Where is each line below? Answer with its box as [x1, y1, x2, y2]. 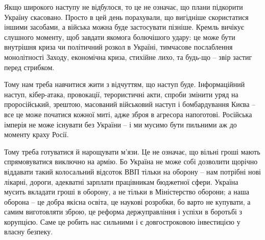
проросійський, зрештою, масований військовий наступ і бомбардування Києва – [4, 99, 256, 110]
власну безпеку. [4, 226, 53, 237]
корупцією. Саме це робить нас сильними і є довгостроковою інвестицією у [4, 216, 240, 227]
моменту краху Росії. [4, 129, 69, 140]
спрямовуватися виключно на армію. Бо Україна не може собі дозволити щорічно [4, 156, 258, 167]
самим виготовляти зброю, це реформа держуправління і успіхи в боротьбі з [4, 206, 243, 217]
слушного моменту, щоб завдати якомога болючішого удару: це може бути [4, 31, 235, 42]
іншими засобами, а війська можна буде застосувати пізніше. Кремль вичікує [4, 21, 244, 32]
